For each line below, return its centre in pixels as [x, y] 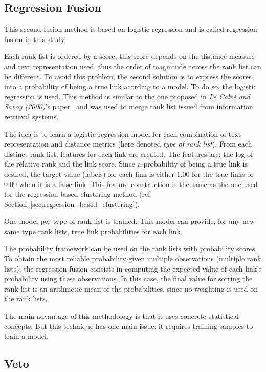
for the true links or [223, 173]
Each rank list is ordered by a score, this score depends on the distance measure [129, 56]
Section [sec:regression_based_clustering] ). [72, 204]
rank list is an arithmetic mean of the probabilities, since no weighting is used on [131, 288]
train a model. [26, 336]
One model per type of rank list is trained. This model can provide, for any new [130, 221]
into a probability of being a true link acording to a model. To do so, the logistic [130, 86]
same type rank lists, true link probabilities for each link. [93, 231]
